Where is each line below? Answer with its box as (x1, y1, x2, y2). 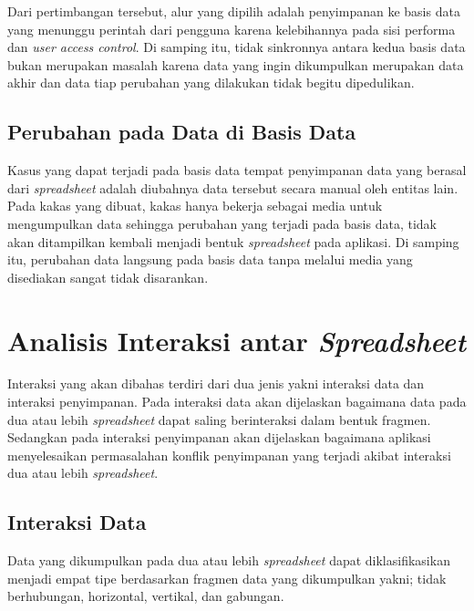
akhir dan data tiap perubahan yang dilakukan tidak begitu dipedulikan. (7, 73, 415, 92)
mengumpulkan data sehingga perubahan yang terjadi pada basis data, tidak (7, 213, 437, 233)
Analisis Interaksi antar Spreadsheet (7, 321, 467, 359)
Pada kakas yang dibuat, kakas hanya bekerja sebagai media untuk (7, 196, 383, 215)
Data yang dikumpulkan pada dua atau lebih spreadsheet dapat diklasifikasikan (7, 551, 450, 570)
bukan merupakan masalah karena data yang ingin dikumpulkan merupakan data (7, 55, 464, 74)
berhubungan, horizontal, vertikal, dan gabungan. (7, 586, 284, 606)
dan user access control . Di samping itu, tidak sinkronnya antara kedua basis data (7, 37, 466, 57)
